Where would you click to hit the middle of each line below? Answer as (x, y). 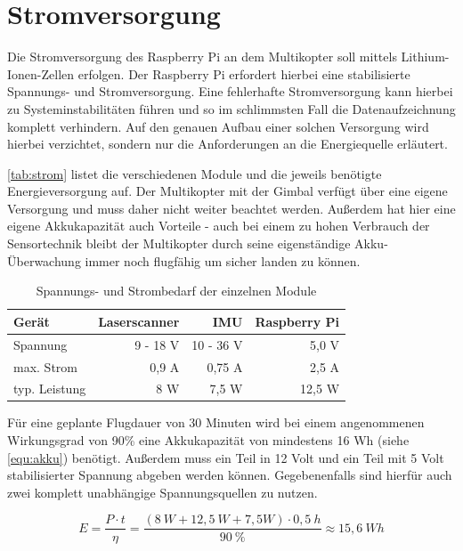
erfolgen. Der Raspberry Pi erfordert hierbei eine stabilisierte (244, 73)
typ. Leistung (50, 389)
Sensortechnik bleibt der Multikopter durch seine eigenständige (179, 243)
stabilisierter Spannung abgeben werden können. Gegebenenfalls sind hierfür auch (230, 475)
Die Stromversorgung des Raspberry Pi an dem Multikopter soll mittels (202, 57)
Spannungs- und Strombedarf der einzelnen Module (176, 291)
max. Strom (45, 366)
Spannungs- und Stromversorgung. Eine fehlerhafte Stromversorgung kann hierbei (230, 91)
